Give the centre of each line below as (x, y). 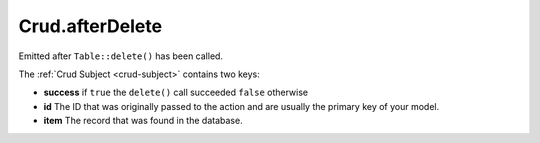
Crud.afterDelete (90, 26)
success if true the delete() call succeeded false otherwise (176, 92)
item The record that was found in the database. (143, 121)
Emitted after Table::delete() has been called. (121, 56)
